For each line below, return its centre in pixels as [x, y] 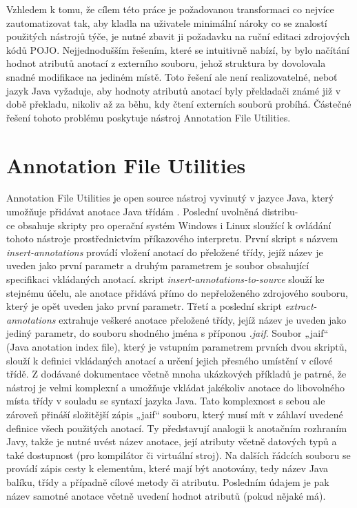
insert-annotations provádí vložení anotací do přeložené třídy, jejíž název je [165, 252]
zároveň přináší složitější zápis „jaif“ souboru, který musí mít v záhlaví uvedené [175, 414]
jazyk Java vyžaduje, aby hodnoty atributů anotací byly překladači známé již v [174, 90]
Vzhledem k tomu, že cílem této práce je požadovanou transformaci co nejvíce [170, 9]
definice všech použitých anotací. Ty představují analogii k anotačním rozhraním [177, 428]
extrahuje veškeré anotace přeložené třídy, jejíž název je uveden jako [203, 319]
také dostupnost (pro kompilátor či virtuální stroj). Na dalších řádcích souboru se [178, 455]
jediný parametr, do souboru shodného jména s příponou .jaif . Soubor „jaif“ [167, 333]
